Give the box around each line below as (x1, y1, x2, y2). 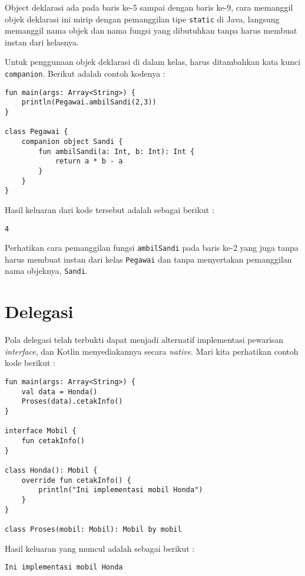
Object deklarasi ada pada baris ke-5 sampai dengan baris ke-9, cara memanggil (5, 1, 293, 13)
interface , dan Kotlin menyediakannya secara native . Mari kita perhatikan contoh (5, 345, 299, 357)
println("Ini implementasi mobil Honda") (38, 486, 203, 495)
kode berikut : (5, 356, 56, 369)
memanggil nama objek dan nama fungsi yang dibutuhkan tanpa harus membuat (5, 24, 297, 37)
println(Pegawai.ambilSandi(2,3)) (21, 98, 157, 107)
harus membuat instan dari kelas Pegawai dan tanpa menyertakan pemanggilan (5, 253, 292, 265)
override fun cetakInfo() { (21, 476, 131, 485)
